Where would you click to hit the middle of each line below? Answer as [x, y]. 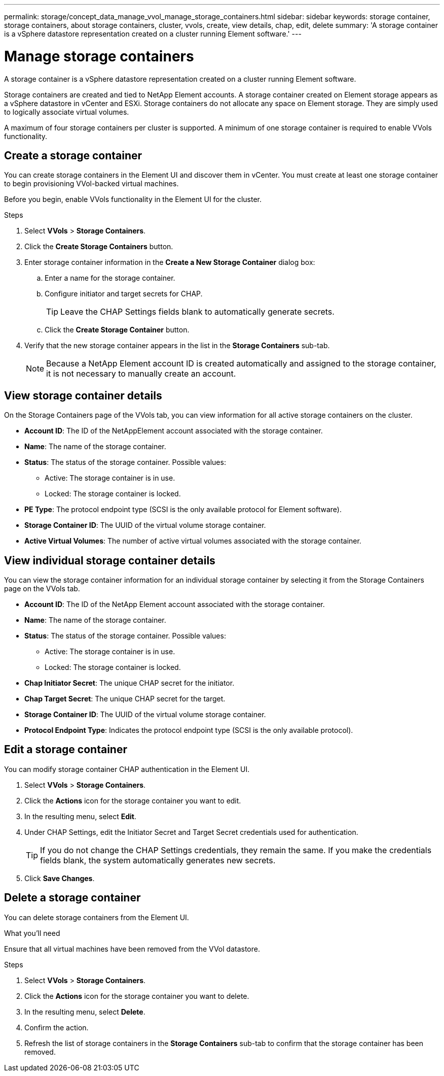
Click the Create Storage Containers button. [99, 247]
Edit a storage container [66, 750]
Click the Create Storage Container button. [117, 330]
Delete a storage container [72, 898]
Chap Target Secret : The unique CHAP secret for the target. [125, 699]
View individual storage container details [110, 560]
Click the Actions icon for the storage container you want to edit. [133, 800]
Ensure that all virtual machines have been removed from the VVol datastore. [132, 949]
